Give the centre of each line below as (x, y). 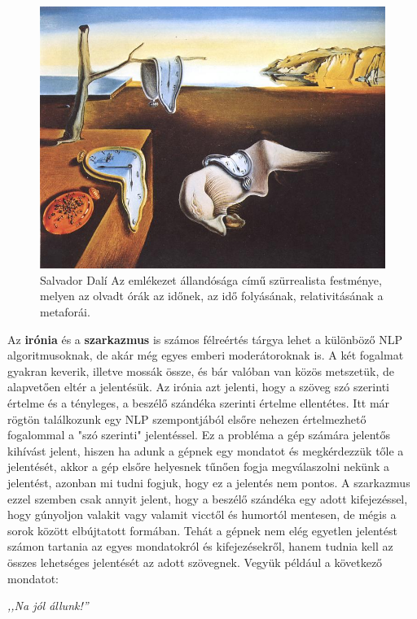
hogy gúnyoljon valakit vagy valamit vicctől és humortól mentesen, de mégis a (202, 514)
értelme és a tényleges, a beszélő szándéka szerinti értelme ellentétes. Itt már (199, 402)
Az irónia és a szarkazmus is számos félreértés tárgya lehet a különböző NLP (205, 339)
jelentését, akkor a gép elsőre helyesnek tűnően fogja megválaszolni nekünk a (198, 466)
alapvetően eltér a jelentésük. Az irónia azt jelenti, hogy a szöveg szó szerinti (198, 387)
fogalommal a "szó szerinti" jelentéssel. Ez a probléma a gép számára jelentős (199, 435)
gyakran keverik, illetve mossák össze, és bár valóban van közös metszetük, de (201, 371)
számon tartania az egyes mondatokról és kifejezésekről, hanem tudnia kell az (200, 546)
